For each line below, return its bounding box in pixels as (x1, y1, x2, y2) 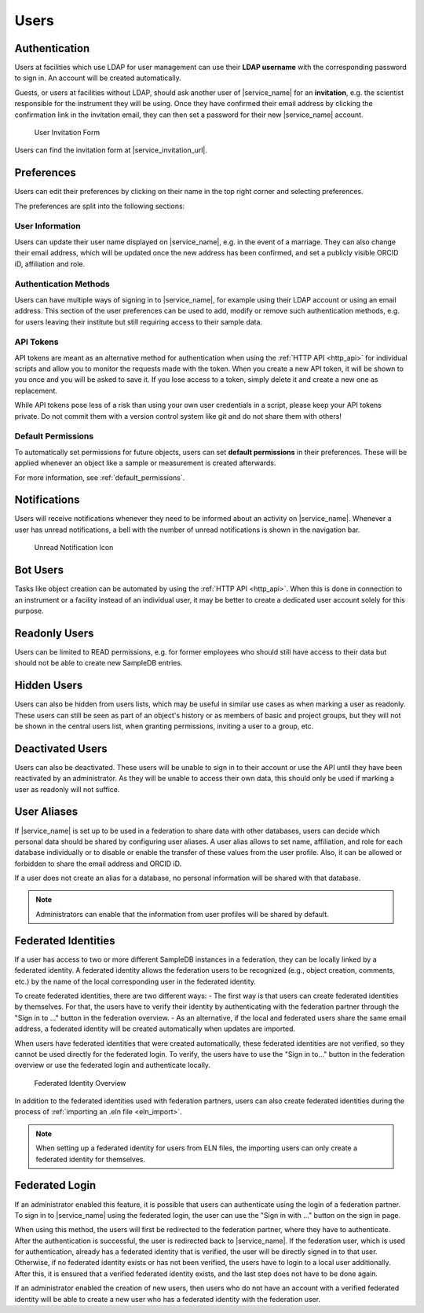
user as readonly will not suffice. (14, 784, 120, 794)
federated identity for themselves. (35, 1154, 145, 1164)
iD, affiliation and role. (14, 259, 86, 269)
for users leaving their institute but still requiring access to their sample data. (14, 317, 263, 326)
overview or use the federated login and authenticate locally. (14, 1061, 211, 1070)
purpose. (14, 606, 44, 615)
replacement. (14, 386, 58, 395)
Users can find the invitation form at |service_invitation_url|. (14, 145, 208, 155)
